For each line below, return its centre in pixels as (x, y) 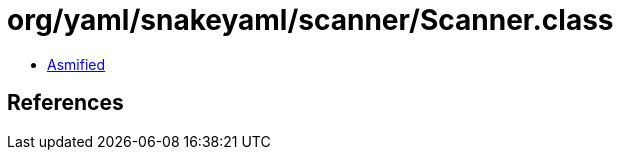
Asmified (76, 64)
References (65, 103)
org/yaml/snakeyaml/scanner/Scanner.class (310, 20)
